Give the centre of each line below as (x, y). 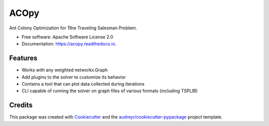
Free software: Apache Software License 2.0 (67, 37)
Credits (21, 105)
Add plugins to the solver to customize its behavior (74, 77)
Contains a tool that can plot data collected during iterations (83, 84)
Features (23, 58)
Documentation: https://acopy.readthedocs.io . (69, 44)
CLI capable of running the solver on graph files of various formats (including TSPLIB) (110, 91)
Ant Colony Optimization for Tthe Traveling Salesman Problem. (73, 28)
